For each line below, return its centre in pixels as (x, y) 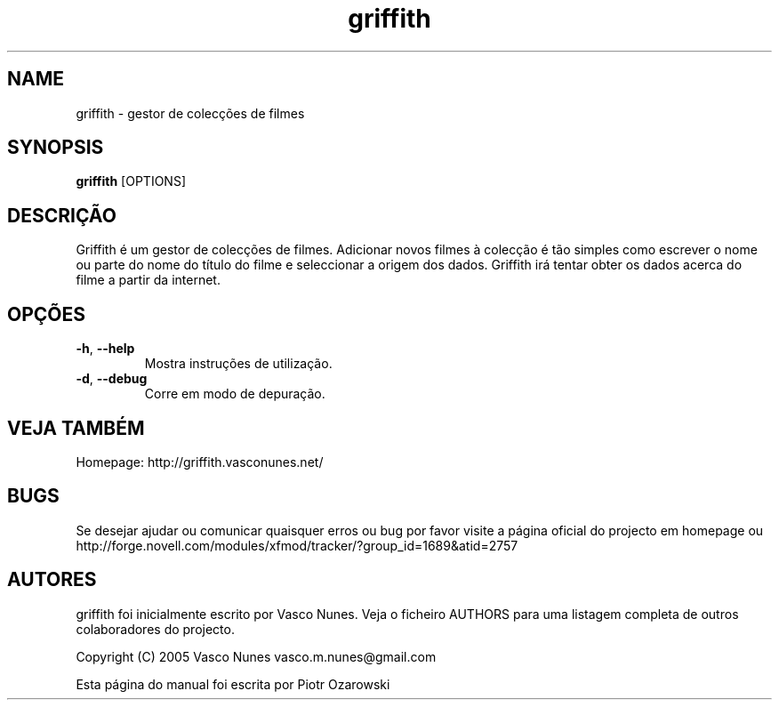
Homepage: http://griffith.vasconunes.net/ (200, 462)
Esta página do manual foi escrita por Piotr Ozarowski (233, 684)
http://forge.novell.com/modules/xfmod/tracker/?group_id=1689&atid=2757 (297, 545)
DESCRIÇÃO (62, 215)
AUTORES (52, 580)
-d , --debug (112, 379)
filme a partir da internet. (148, 280)
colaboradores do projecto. (155, 629)
